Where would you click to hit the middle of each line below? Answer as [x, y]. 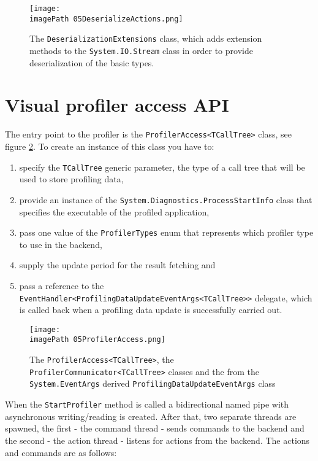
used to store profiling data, [71, 179]
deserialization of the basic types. [92, 62]
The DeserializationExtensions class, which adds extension [146, 38]
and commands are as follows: [61, 452]
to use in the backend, [61, 244]
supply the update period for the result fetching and [117, 265]
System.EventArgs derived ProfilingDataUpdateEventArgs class [153, 383]
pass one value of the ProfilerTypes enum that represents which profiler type [166, 232]
